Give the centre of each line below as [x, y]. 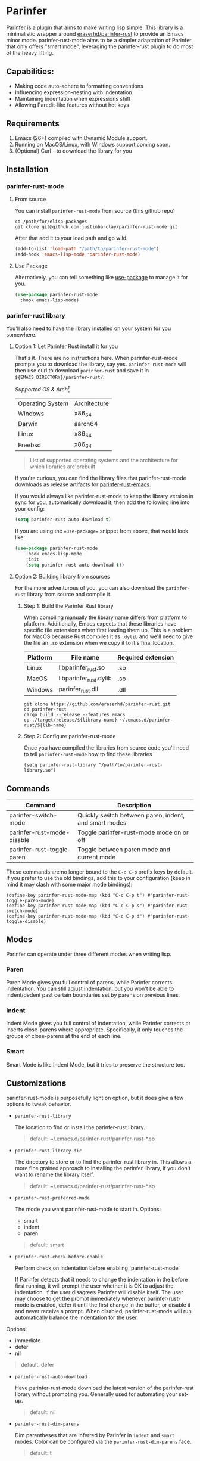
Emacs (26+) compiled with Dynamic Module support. [81, 138]
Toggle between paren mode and [124, 850]
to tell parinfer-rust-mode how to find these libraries [88, 754]
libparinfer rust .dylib [85, 679]
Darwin [28, 424]
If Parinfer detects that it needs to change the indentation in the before [101, 1279]
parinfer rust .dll [78, 690]
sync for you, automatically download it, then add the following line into [102, 502]
